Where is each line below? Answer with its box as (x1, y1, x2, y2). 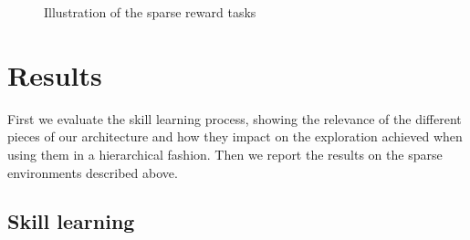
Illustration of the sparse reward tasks (44, 3, 256, 21)
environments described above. (7, 162, 178, 182)
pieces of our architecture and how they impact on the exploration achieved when (7, 127, 463, 146)
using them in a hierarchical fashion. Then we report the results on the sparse (7, 144, 443, 163)
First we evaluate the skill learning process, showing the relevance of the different (7, 109, 462, 128)
